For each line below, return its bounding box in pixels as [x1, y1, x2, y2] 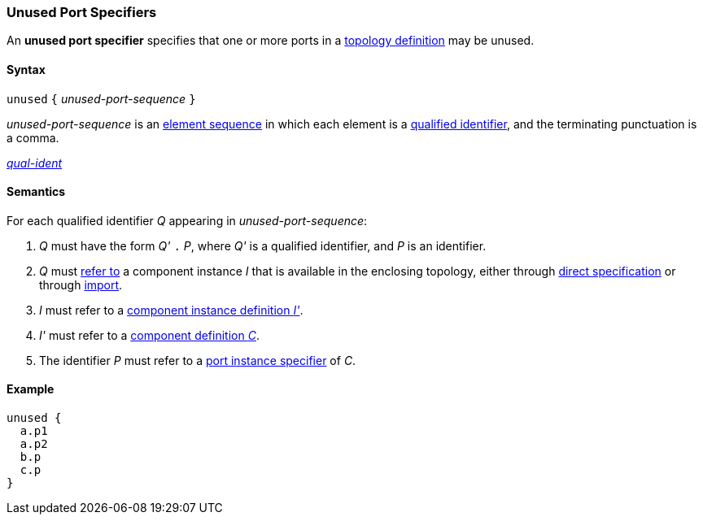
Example [7, 382, 55, 397]
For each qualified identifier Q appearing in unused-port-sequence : [7, 213, 368, 228]
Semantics [7, 185, 66, 199]
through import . [39, 277, 123, 292]
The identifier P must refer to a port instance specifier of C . [39, 353, 356, 367]
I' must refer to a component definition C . [39, 328, 260, 342]
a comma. [7, 130, 59, 145]
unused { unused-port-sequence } [7, 91, 196, 106]
